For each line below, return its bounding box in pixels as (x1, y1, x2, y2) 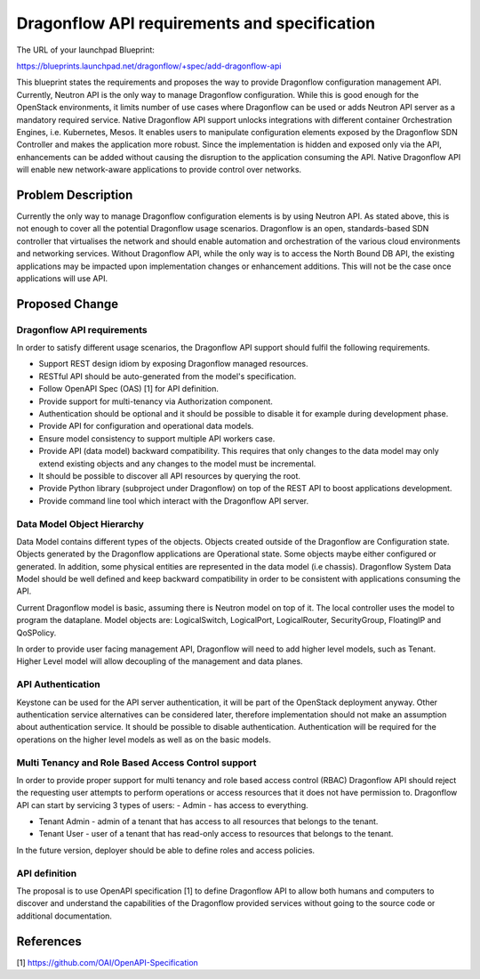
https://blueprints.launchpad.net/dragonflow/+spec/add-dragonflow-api (16, 61, 282, 71)
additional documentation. (16, 910, 113, 921)
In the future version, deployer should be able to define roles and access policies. (16, 845, 316, 855)
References (16, 934, 82, 949)
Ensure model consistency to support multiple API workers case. (38, 433, 276, 444)
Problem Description (16, 187, 133, 202)
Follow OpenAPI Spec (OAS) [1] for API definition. (38, 384, 220, 394)
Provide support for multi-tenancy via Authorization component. (38, 396, 273, 407)
